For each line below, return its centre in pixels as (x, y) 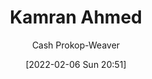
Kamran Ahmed (76, 17)
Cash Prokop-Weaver (76, 45)
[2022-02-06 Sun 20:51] (76, 64)
